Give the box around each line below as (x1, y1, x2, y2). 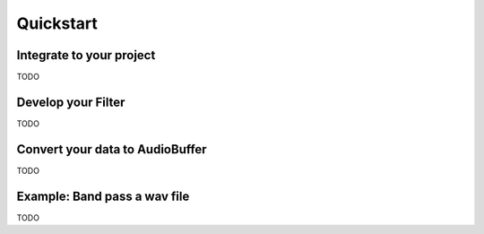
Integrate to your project (16, 48, 156, 63)
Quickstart (16, 13, 99, 33)
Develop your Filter (16, 94, 125, 109)
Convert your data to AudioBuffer (16, 142, 207, 157)
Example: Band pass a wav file (16, 188, 190, 204)
